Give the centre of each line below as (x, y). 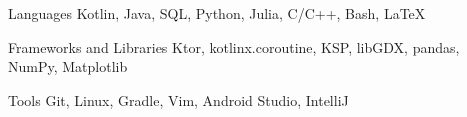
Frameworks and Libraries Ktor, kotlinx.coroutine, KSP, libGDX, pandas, (234, 46)
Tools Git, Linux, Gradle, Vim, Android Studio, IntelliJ (178, 99)
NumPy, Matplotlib (68, 66)
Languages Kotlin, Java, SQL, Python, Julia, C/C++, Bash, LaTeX (217, 13)
